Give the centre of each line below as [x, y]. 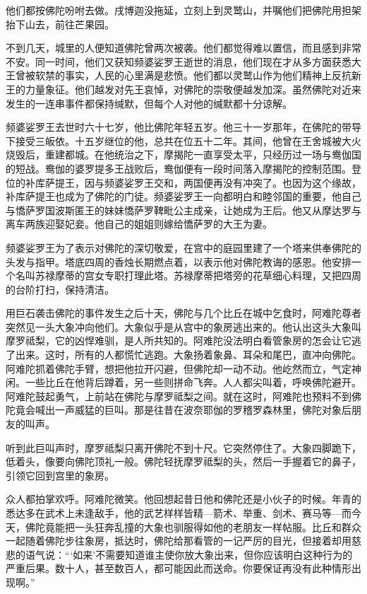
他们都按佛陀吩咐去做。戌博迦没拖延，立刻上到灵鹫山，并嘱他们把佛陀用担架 [183, 10]
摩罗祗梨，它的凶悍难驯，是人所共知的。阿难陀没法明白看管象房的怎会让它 [179, 340]
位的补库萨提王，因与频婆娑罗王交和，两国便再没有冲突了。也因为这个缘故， [183, 182]
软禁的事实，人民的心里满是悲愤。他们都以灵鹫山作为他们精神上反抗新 [198, 75]
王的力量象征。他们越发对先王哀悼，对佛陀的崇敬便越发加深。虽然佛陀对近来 [183, 89]
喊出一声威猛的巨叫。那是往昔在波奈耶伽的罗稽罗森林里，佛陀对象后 [193, 410]
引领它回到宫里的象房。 [60, 475]
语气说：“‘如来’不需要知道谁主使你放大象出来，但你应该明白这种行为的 [189, 554]
